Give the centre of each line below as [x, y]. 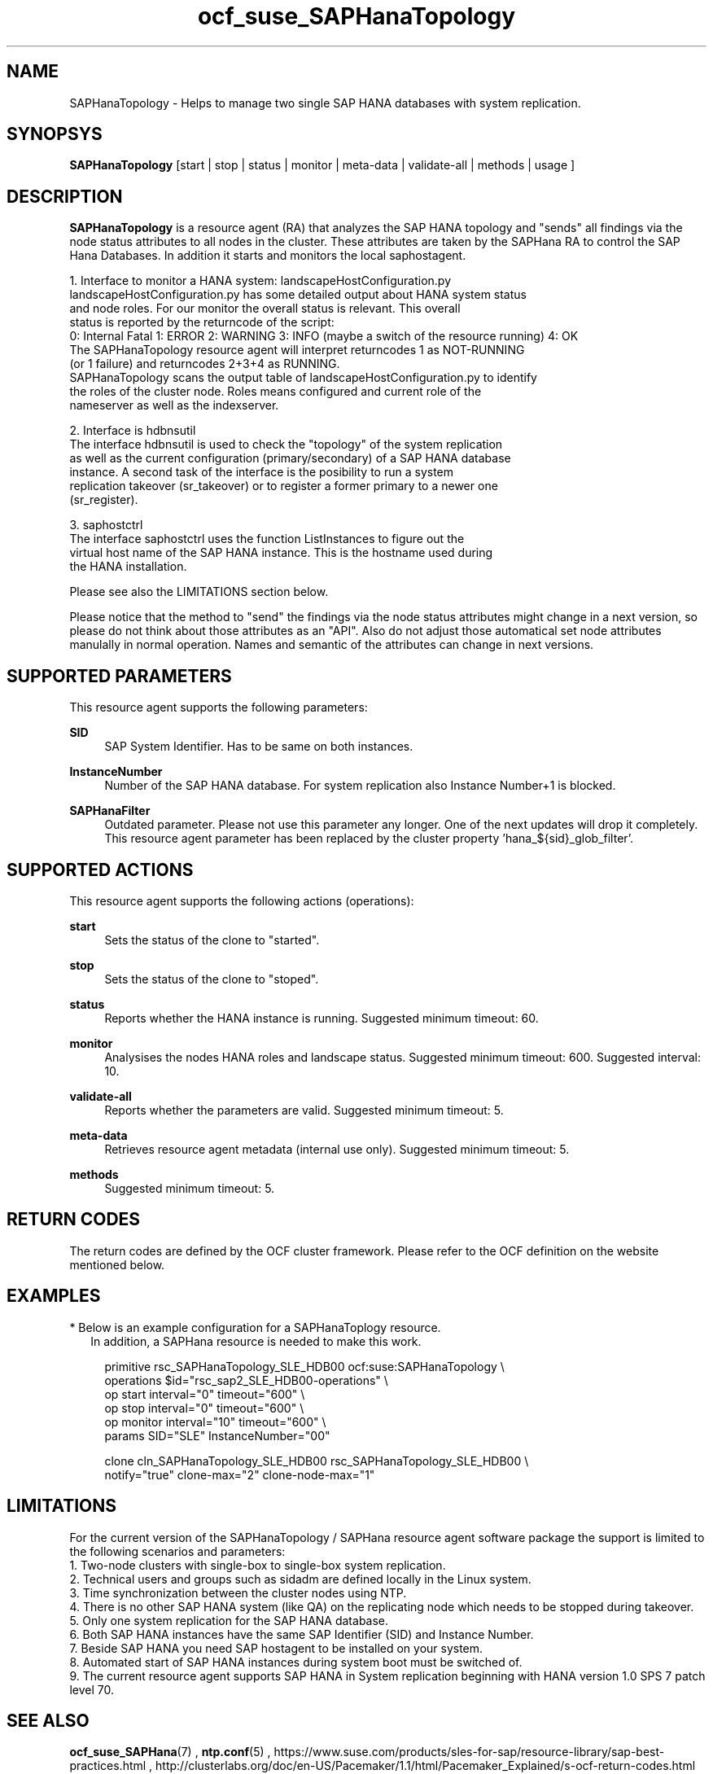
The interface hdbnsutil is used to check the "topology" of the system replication [286, 445]
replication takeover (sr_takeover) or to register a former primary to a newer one [284, 486]
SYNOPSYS [55, 134]
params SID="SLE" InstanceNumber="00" [217, 1435]
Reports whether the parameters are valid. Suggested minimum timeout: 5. [304, 1110]
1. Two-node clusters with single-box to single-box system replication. [258, 1565]
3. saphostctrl [106, 525]
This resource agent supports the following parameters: [219, 707]
